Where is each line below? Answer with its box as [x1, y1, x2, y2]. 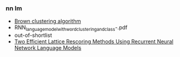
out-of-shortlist [14, 31, 52, 39]
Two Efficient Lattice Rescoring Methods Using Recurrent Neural [14, 38, 174, 45]
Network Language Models [14, 45, 82, 52]
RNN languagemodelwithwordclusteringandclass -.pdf [14, 24, 128, 33]
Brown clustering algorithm [14, 18, 81, 25]
